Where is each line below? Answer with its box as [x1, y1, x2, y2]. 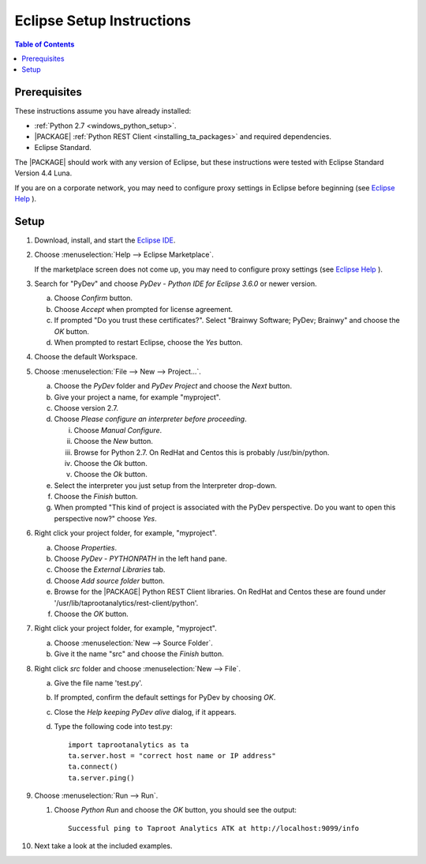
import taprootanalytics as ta [68, 740, 189, 749]
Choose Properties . [54, 543, 118, 552]
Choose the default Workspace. [34, 352, 138, 362]
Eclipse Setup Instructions [14, 12, 191, 29]
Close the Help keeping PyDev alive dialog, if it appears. [54, 707, 237, 716]
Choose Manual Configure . [73, 425, 163, 434]
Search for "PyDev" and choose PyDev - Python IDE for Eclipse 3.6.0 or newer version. [34, 279, 317, 288]
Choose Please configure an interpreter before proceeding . [54, 415, 248, 424]
